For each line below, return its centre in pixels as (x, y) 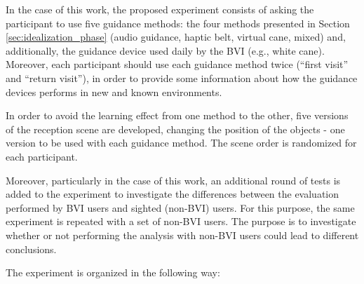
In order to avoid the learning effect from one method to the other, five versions (177, 115)
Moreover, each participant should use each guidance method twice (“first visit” (177, 64)
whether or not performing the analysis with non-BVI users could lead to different (182, 235)
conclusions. (31, 249)
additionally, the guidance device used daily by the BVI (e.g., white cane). (165, 50)
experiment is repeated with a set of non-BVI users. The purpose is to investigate (181, 221)
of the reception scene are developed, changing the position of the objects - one (175, 129)
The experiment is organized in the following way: (113, 272)
